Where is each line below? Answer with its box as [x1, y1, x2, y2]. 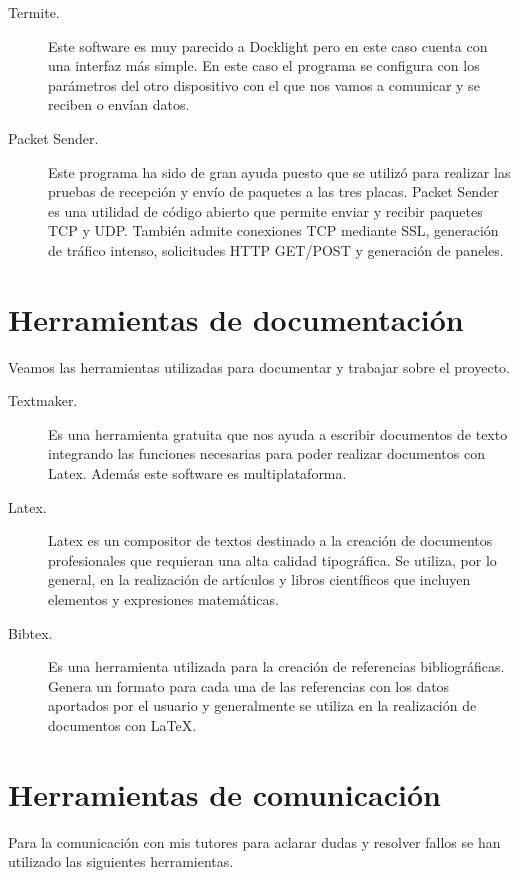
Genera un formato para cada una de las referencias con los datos [48, 675, 450, 696]
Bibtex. [8, 622, 53, 643]
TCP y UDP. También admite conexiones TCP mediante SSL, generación [48, 220, 499, 241]
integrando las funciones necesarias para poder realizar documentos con [48, 443, 485, 464]
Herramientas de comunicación [8, 773, 441, 814]
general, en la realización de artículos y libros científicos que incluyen [48, 569, 471, 590]
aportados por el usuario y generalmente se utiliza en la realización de [48, 695, 477, 716]
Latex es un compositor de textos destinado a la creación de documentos [48, 530, 493, 551]
